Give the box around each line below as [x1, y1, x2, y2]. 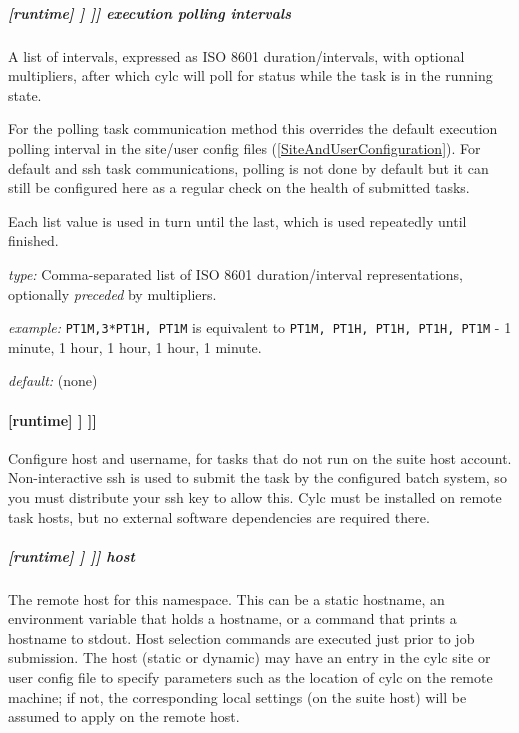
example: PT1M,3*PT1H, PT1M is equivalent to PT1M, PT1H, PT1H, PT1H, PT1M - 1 [8, 317, 512, 338]
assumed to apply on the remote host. [8, 706, 240, 727]
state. [8, 84, 42, 105]
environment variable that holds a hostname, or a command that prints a [8, 608, 457, 629]
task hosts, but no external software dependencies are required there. [8, 506, 430, 527]
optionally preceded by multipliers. [8, 283, 217, 304]
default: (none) [8, 370, 98, 391]
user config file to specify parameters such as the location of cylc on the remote [8, 667, 493, 688]
